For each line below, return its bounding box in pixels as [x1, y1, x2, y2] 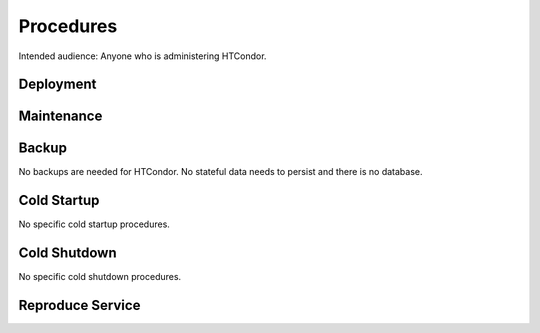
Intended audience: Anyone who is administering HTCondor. [18, 50, 267, 62]
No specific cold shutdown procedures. [18, 271, 182, 283]
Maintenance [18, 108, 103, 125]
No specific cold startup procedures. [18, 218, 170, 230]
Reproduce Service [18, 297, 141, 314]
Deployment [18, 76, 97, 93]
